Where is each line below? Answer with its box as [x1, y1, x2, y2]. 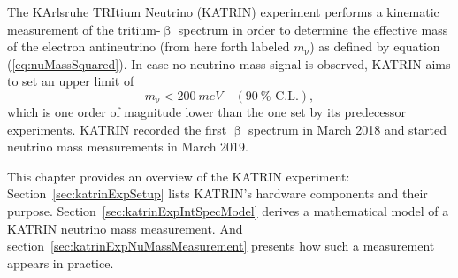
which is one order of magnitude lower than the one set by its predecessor [7, 102, 406, 120]
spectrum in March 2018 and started [248, 120, 447, 138]
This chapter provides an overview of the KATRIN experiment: [7, 166, 350, 185]
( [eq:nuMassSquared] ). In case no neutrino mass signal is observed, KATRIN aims [7, 54, 451, 73]
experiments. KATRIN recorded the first [7, 120, 227, 138]
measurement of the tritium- [7, 19, 161, 38]
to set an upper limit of [7, 72, 134, 90]
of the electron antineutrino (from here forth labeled [7, 37, 290, 56]
